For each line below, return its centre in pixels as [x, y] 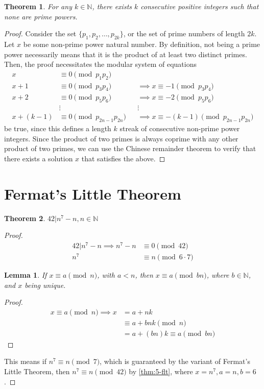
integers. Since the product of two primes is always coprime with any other [121, 138]
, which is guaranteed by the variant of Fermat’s [175, 361]
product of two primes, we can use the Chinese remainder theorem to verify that [130, 148]
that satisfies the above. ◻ [123, 158]
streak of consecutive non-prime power [180, 128]
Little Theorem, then [37, 371]
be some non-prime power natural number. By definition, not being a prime [142, 44]
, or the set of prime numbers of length [184, 33]
